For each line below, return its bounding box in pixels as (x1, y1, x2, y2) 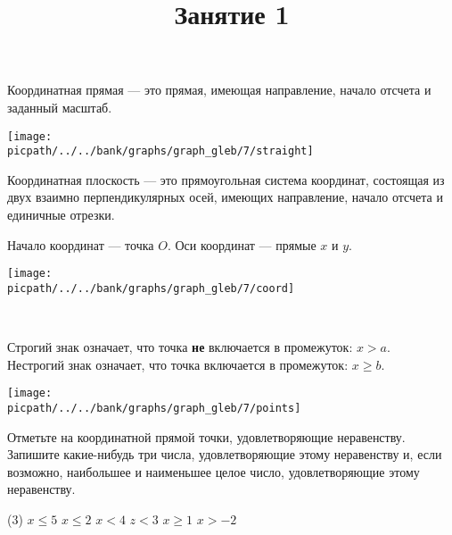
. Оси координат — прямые (167, 235, 316, 254)
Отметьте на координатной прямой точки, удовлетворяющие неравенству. (7, 427, 406, 446)
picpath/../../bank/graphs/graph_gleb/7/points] (7, 402, 301, 414)
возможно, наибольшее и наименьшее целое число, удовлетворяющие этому (7, 462, 420, 481)
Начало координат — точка (7, 235, 154, 254)
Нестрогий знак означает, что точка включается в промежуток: (7, 355, 349, 373)
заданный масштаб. (7, 97, 112, 116)
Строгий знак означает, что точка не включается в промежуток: (7, 338, 353, 356)
